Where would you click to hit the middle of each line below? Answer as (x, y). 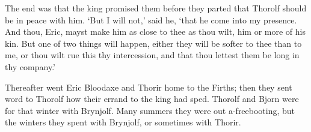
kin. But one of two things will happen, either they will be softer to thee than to (153, 43)
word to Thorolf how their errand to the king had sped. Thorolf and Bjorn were (152, 99)
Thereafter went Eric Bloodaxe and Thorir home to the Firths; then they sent (149, 87)
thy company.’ (30, 66)
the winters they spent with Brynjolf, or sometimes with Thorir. (123, 122)
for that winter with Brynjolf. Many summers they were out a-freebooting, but (150, 110)
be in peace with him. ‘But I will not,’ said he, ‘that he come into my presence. (151, 19)
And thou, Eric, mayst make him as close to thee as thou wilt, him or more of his (155, 31)
